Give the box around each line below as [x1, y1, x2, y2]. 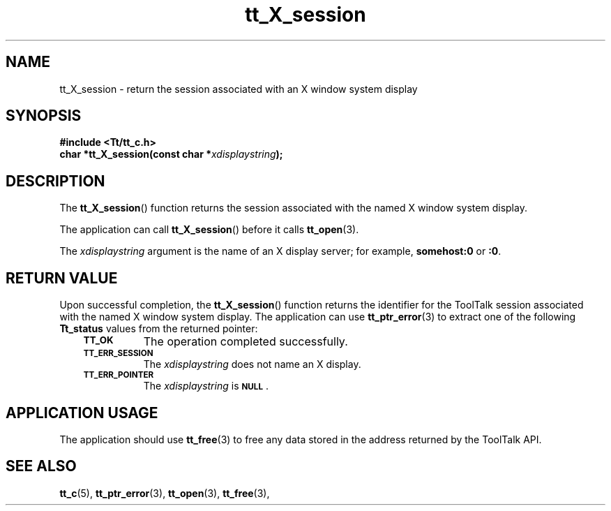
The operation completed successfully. [143, 334, 348, 349]
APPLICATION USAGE [6, 403, 158, 422]
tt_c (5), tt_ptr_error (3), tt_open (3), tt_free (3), [59, 487, 270, 499]
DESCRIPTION [6, 172, 105, 190]
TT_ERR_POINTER [83, 370, 154, 380]
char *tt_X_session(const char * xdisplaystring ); [59, 148, 283, 161]
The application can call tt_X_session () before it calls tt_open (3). [59, 223, 359, 236]
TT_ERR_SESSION [83, 348, 153, 359]
